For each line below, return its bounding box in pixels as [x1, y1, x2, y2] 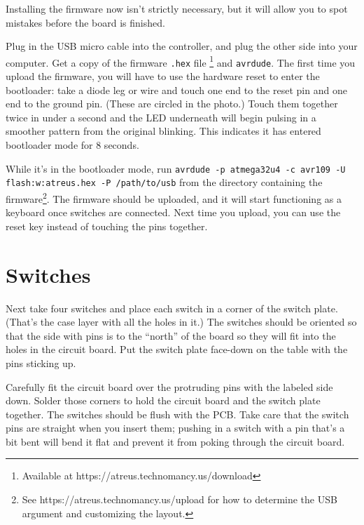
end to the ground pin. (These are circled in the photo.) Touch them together [6, 96, 338, 111]
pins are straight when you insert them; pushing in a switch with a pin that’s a [6, 420, 345, 435]
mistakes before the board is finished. [6, 15, 165, 29]
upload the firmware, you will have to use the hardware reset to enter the [6, 69, 320, 84]
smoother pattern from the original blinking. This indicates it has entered [6, 124, 321, 138]
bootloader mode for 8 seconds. [6, 138, 139, 152]
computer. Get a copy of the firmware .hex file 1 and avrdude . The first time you [6, 53, 356, 69]
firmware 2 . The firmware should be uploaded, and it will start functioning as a [6, 189, 342, 206]
